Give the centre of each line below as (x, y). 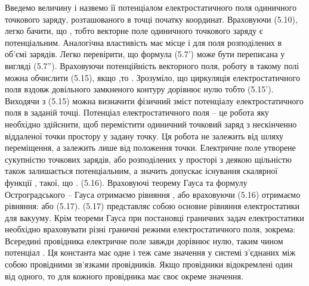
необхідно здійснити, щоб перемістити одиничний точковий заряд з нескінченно (151, 124)
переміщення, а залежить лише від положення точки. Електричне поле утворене (150, 147)
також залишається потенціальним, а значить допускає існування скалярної (141, 171)
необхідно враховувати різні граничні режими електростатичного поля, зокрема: (150, 229)
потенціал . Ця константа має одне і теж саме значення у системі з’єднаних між (150, 252)
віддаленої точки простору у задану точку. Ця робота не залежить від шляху (144, 136)
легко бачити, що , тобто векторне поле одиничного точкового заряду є (134, 31)
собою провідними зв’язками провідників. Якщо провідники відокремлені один (149, 264)
